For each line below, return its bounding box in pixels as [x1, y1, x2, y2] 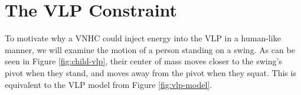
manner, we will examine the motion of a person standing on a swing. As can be [5, 43, 295, 55]
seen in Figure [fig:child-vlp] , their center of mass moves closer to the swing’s [5, 55, 282, 67]
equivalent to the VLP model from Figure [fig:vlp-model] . [5, 78, 212, 90]
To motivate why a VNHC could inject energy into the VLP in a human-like [5, 32, 281, 44]
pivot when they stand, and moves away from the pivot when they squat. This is [5, 66, 296, 78]
